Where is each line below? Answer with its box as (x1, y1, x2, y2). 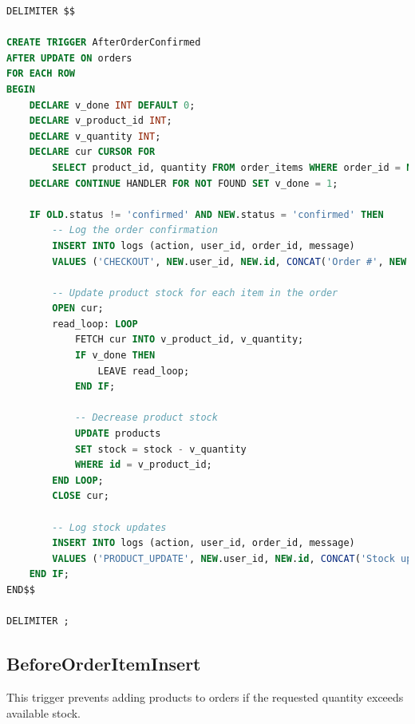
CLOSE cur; (52, 490, 109, 502)
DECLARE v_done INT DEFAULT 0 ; (29, 99, 196, 111)
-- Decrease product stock (74, 412, 218, 424)
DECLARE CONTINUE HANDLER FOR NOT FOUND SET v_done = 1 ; (29, 177, 338, 189)
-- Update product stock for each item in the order (52, 287, 338, 299)
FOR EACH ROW (6, 68, 75, 80)
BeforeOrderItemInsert (6, 651, 201, 676)
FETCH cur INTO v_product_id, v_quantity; (74, 334, 304, 346)
